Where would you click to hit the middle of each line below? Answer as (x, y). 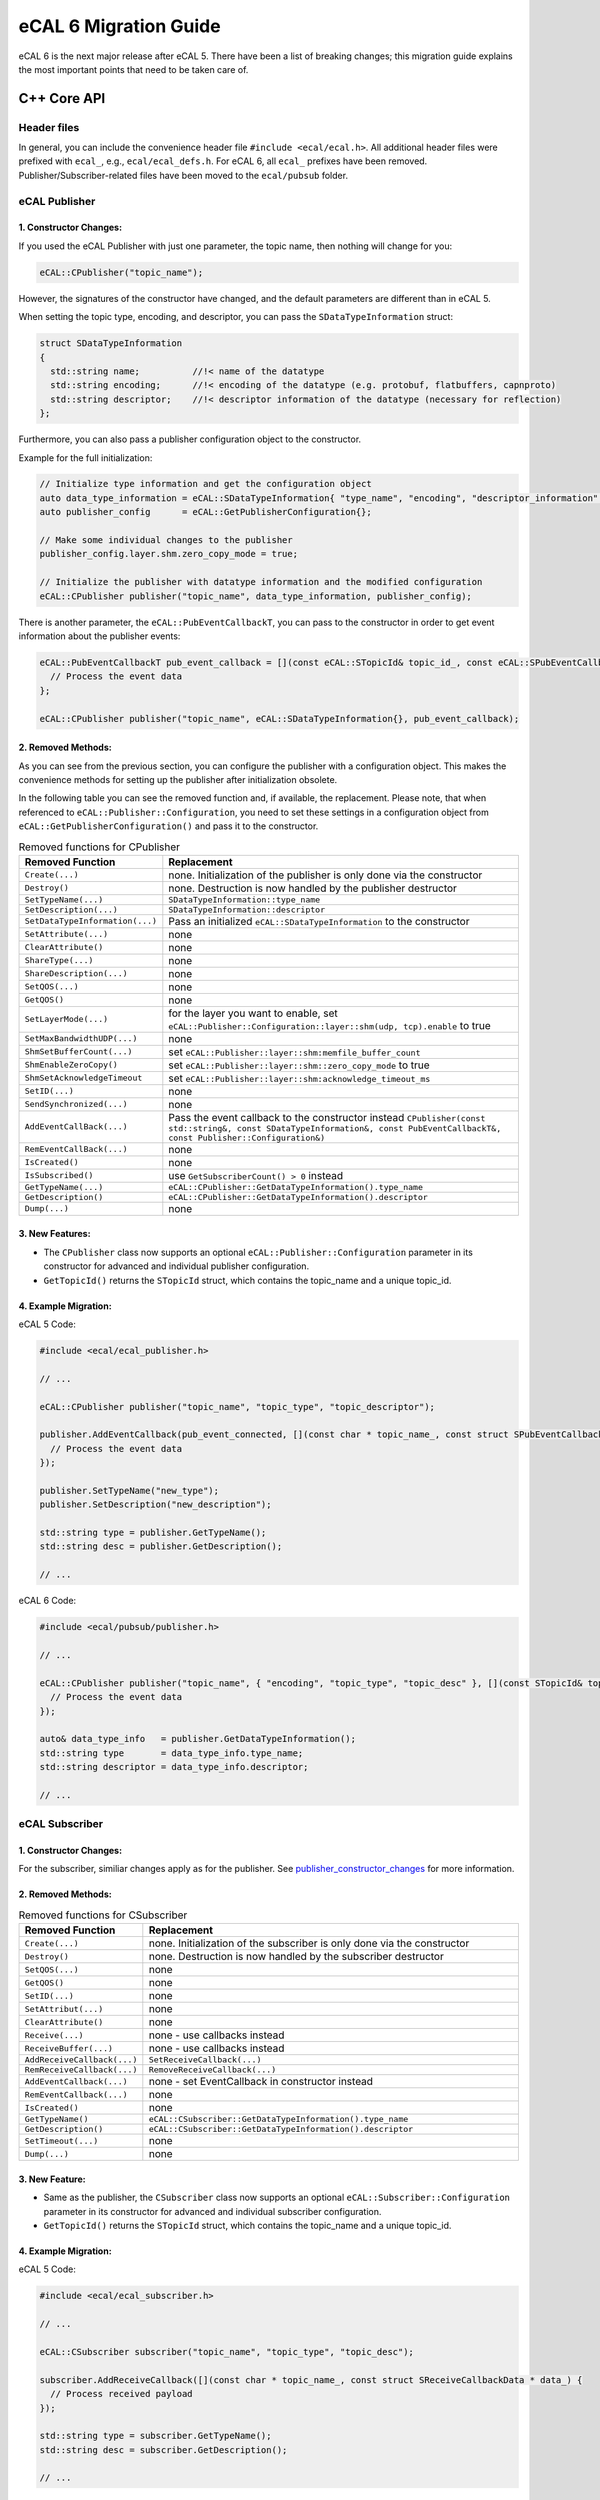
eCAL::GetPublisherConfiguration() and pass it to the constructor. (168, 826)
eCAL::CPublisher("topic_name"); (121, 272)
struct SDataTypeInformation (111, 343)
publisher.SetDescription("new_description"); (155, 1504)
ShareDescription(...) (76, 973)
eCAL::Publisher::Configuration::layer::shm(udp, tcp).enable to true (330, 1025)
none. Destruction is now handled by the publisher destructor (312, 888)
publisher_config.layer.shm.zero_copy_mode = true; (169, 554)
